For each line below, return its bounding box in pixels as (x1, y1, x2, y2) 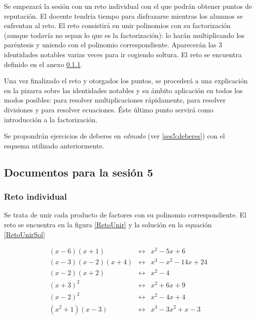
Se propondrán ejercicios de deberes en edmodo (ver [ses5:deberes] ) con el (4, 131, 225, 141)
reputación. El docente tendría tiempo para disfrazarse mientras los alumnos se (4, 10, 243, 21)
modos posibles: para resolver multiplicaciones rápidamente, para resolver (4, 95, 226, 105)
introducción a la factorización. (4, 114, 98, 124)
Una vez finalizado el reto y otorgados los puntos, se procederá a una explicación (4, 75, 248, 86)
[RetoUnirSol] (4, 229, 45, 239)
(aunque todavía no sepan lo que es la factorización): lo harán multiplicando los (4, 30, 245, 40)
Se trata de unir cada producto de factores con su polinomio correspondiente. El (4, 210, 247, 220)
